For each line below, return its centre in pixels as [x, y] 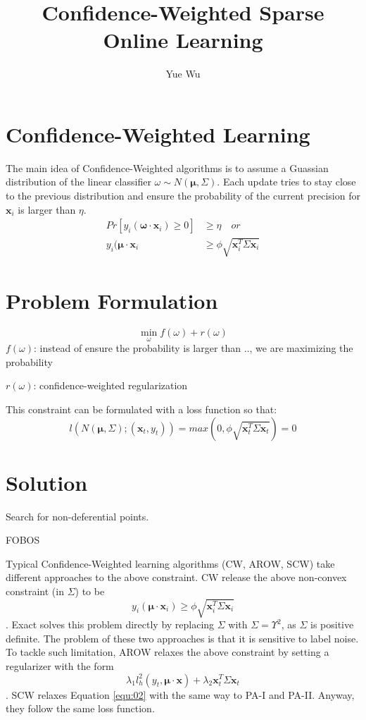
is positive [332, 624]
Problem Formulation [112, 301]
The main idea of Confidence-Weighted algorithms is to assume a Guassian [167, 167]
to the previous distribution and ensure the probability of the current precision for [183, 196]
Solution [47, 482]
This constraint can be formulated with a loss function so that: [141, 409]
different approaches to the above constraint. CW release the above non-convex [176, 577]
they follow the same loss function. [80, 708]
